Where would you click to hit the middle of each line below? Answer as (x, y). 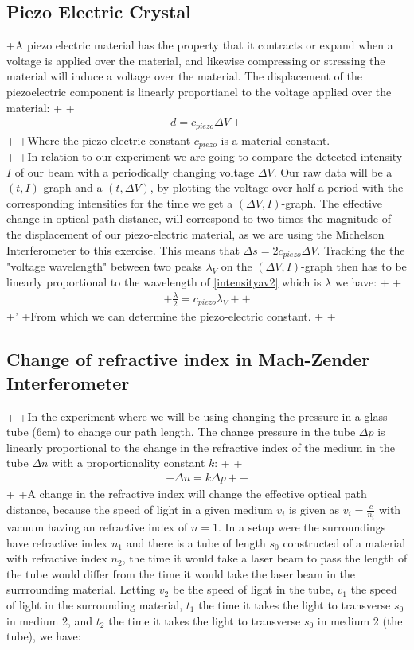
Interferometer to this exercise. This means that (123, 249)
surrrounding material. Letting (81, 589)
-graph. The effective (332, 202)
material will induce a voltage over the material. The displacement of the (184, 76)
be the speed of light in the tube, (253, 589)
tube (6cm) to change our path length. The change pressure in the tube (181, 432)
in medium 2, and (50, 620)
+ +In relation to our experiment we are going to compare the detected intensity (205, 156)
